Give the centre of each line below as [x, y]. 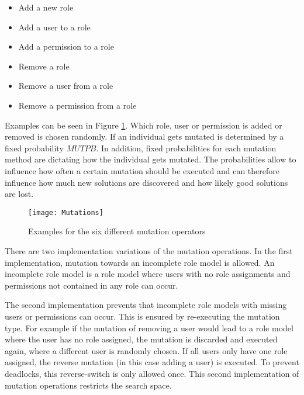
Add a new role [46, 7]
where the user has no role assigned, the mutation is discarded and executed [141, 339]
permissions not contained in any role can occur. [91, 285]
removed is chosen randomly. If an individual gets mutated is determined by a [144, 136]
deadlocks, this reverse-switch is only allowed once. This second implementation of [152, 373]
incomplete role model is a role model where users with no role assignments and [148, 274]
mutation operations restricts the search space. [88, 385]
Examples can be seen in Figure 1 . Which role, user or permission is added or [144, 125]
